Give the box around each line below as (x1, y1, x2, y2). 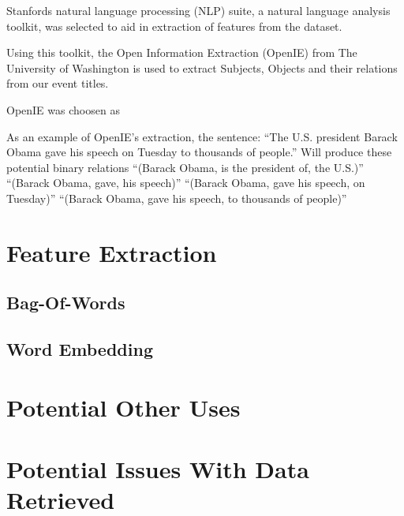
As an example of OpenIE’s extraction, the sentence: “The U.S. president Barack (6, 128, 398, 144)
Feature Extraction (6, 236, 217, 268)
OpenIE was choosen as (6, 101, 120, 118)
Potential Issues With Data (6, 453, 309, 485)
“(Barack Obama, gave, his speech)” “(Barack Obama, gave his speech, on (6, 174, 365, 191)
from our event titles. (6, 75, 109, 92)
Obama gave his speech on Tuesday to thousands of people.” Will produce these (6, 144, 392, 160)
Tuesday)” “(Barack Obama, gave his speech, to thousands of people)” (6, 189, 347, 206)
